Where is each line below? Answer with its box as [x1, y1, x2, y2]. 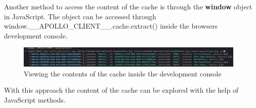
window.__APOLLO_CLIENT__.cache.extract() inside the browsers [4, 21, 218, 31]
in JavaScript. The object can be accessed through [4, 11, 157, 21]
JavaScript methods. [4, 95, 66, 105]
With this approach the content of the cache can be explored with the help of [4, 85, 239, 95]
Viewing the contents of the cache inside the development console [24, 68, 221, 78]
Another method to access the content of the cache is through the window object [4, 1, 253, 11]
